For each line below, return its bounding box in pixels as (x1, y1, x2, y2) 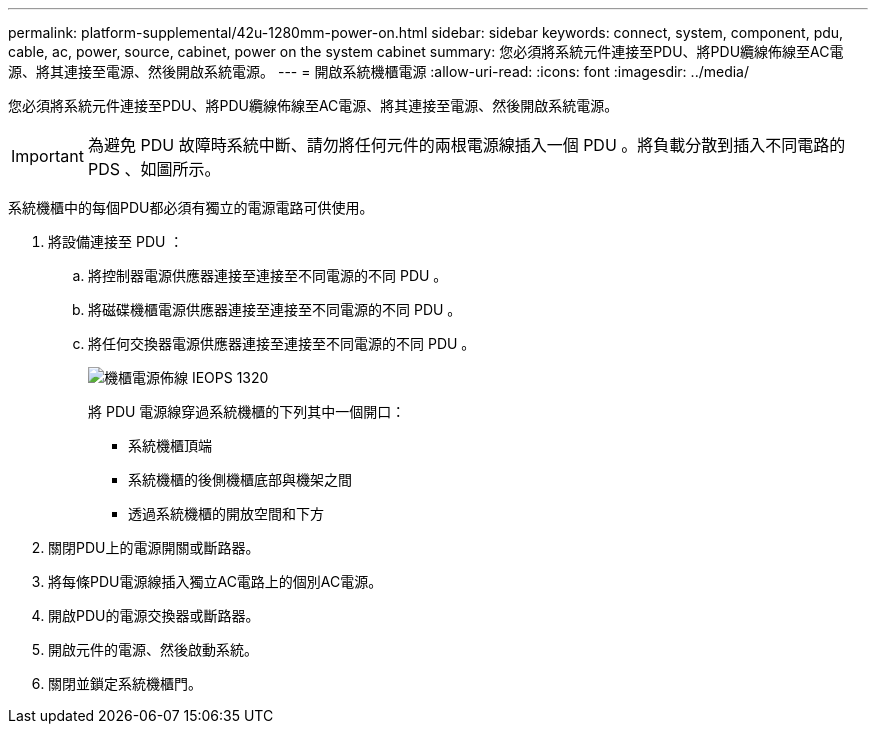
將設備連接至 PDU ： (48, 233, 184, 250)
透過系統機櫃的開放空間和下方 (128, 505, 324, 522)
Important (11, 146, 84, 166)
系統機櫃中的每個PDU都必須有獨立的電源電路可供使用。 (8, 199, 374, 216)
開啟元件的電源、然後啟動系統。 (48, 641, 258, 658)
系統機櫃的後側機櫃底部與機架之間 (128, 471, 352, 488)
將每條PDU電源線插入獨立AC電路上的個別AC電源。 (48, 573, 383, 590)
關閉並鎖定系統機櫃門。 (48, 675, 202, 692)
